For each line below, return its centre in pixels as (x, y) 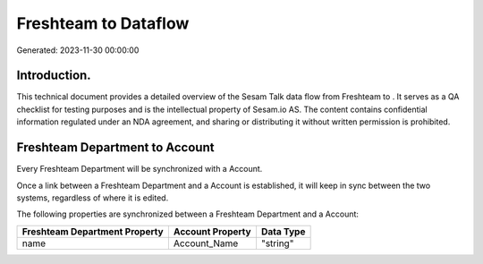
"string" (277, 243)
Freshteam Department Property (93, 231)
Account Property (212, 231)
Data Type (283, 231)
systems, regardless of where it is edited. (93, 198)
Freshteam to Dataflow (103, 23)
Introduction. (54, 76)
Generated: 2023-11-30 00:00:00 (78, 50)
